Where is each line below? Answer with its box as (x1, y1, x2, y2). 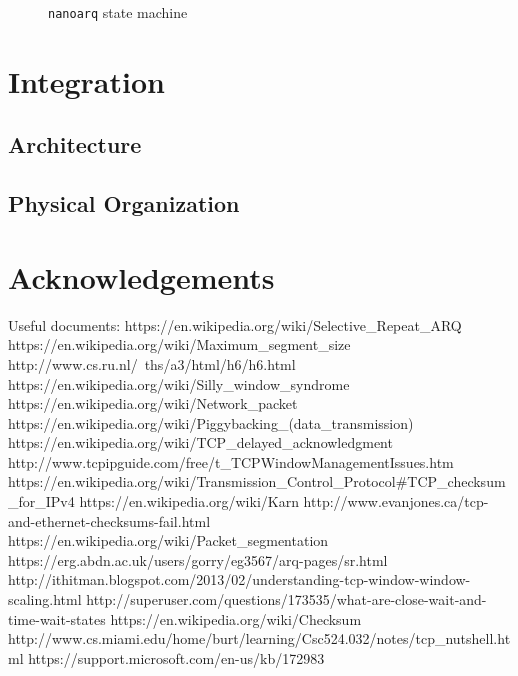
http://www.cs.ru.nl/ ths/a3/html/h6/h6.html (8, 353, 296, 374)
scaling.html (8, 589, 82, 610)
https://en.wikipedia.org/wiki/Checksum (110, 608, 362, 629)
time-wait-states (8, 608, 106, 629)
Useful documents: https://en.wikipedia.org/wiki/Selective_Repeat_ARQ (8, 314, 462, 335)
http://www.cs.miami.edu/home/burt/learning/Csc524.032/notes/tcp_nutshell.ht (8, 628, 511, 649)
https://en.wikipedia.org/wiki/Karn (79, 491, 299, 512)
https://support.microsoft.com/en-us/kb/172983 (28, 647, 325, 668)
